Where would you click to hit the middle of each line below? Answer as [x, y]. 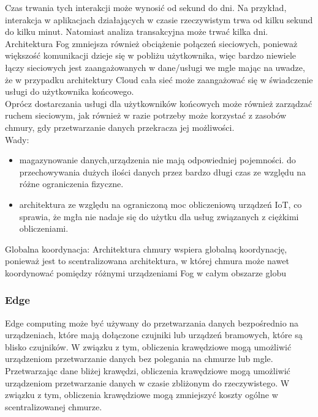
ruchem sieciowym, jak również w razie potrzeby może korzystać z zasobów [146, 115]
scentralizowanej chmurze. [54, 406]
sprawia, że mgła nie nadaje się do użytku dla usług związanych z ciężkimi [159, 216]
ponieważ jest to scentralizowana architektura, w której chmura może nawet [147, 261]
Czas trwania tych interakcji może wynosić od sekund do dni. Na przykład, [146, 7]
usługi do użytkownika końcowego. [70, 91]
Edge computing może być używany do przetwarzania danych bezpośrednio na [152, 323]
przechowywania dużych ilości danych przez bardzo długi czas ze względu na [163, 172]
